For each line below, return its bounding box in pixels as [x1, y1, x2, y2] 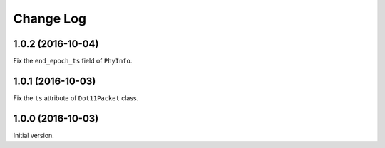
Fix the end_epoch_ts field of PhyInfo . [13, 57, 133, 65]
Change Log [13, 11, 87, 26]
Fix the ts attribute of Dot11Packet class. [13, 93, 139, 102]
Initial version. [13, 131, 55, 139]
